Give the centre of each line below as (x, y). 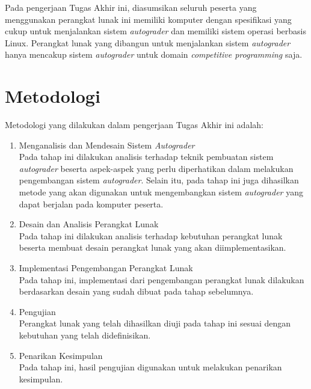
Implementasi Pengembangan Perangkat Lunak (106, 268)
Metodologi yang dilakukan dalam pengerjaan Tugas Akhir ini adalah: (134, 125)
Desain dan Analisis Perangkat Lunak (89, 224)
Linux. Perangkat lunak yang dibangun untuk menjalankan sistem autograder (148, 42)
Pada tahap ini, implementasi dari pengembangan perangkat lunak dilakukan (162, 279)
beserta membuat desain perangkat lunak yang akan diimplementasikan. (152, 247)
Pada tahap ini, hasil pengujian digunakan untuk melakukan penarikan (150, 367)
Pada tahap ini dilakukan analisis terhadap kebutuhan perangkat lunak (151, 235)
